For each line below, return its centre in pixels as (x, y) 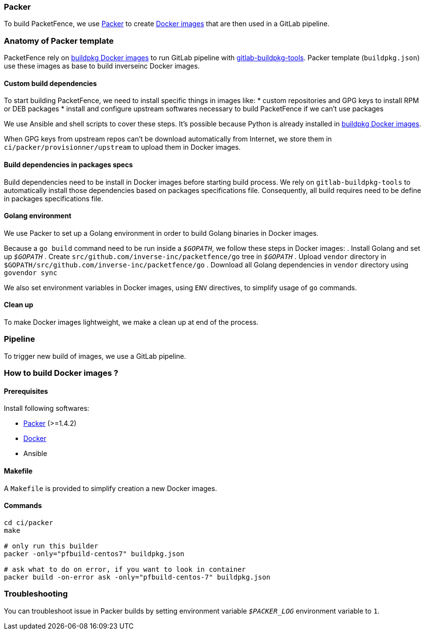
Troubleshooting (36, 594)
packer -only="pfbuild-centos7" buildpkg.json (94, 554)
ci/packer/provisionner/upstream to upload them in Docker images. (122, 147)
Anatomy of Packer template (59, 41)
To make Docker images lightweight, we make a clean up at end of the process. (131, 322)
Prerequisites (26, 391)
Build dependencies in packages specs (68, 164)
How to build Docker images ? (61, 373)
